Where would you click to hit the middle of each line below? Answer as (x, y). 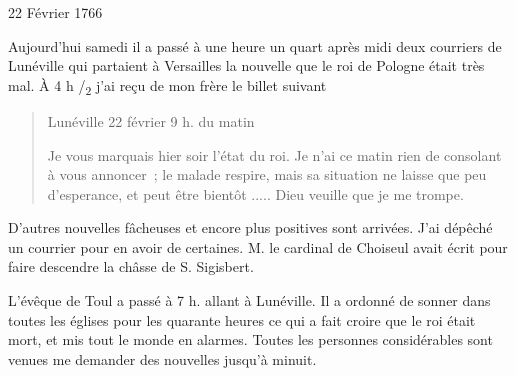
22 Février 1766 (55, 12)
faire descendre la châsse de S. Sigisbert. (131, 266)
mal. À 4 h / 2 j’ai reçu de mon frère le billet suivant (167, 86)
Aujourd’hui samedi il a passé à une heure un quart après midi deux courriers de (255, 45)
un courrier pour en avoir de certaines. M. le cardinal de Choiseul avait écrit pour (258, 246)
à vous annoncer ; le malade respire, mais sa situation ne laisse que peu (267, 174)
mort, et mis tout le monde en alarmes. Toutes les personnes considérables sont (250, 339)
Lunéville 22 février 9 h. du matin (151, 120)
